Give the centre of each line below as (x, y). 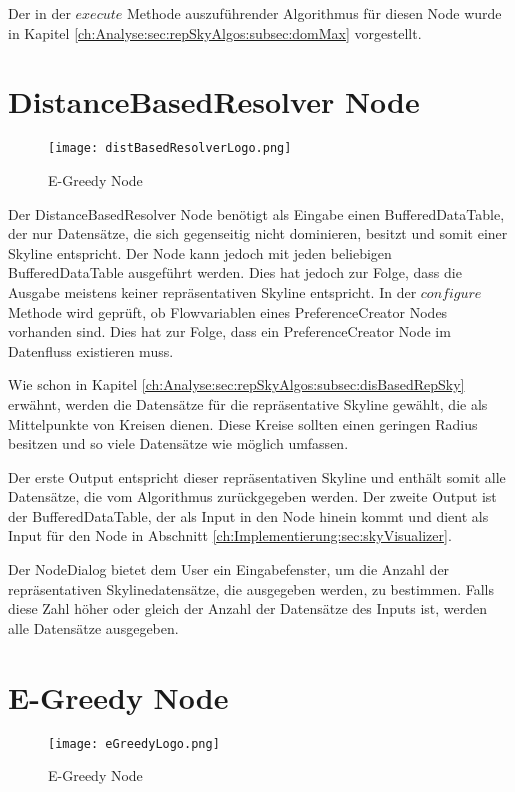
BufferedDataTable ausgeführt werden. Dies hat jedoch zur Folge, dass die (235, 272)
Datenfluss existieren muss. (91, 350)
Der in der (39, 13)
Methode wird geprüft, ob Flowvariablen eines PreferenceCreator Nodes (228, 311)
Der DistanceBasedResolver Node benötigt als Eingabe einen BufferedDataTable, (256, 213)
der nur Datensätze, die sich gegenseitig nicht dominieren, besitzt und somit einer (258, 233)
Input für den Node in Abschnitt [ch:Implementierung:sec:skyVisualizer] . (230, 535)
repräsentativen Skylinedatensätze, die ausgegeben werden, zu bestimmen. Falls (251, 588)
